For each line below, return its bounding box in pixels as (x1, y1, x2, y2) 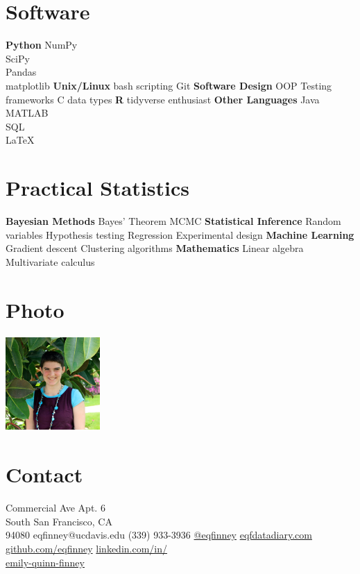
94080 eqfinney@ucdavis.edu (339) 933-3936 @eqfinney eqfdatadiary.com (6, 527, 312, 542)
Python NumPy (6, 37, 78, 52)
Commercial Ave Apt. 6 (6, 500, 105, 515)
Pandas (6, 65, 37, 79)
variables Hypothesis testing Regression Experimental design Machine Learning (6, 227, 354, 242)
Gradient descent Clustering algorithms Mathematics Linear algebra (6, 241, 304, 255)
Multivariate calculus (6, 254, 95, 269)
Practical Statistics (6, 174, 189, 202)
